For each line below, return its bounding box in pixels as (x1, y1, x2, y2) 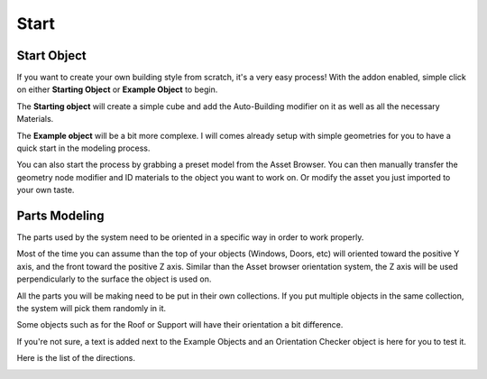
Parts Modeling (16, 208, 105, 223)
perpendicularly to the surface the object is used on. (16, 273, 212, 284)
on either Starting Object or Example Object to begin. (16, 84, 218, 95)
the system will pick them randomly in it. (16, 303, 167, 314)
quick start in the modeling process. (16, 143, 151, 153)
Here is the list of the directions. (16, 353, 135, 364)
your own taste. (16, 185, 75, 196)
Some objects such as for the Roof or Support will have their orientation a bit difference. (16, 319, 344, 330)
